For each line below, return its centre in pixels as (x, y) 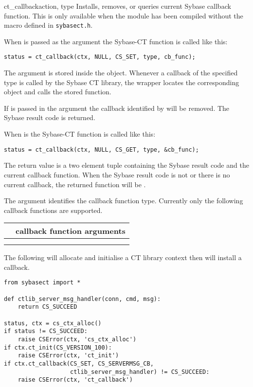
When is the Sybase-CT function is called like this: (80, 134)
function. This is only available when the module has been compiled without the (124, 15)
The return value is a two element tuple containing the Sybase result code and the (126, 165)
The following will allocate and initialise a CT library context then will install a (123, 257)
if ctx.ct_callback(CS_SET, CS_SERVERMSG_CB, (79, 364)
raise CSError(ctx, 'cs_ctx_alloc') (77, 340)
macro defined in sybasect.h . (48, 25)
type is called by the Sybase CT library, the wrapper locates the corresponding (122, 82)
